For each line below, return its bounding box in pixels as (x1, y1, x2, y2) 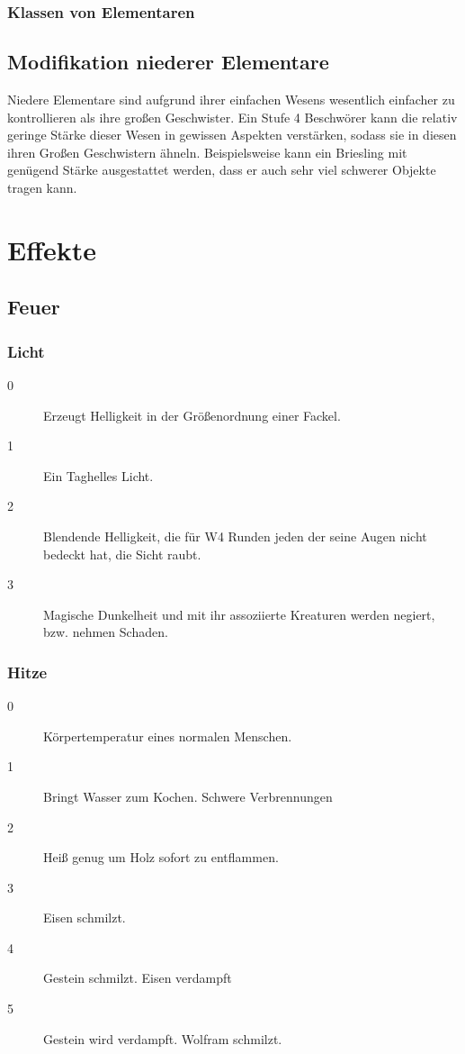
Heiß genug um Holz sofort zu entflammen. (43, 848, 279, 867)
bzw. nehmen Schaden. (43, 622, 168, 641)
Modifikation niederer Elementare (7, 48, 329, 76)
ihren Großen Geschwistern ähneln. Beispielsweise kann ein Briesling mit (7, 142, 407, 161)
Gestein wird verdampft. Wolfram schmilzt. (43, 1029, 282, 1048)
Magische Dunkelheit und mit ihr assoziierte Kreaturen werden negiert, (43, 604, 435, 623)
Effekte (7, 231, 96, 268)
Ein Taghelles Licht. (43, 466, 154, 485)
